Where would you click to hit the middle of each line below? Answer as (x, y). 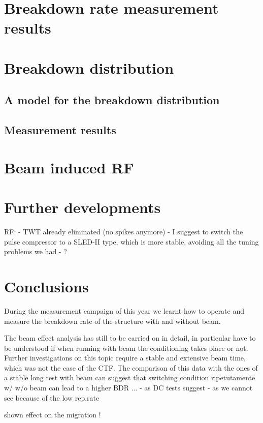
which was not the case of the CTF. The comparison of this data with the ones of (131, 367)
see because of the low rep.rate (52, 397)
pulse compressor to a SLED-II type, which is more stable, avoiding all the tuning (131, 241)
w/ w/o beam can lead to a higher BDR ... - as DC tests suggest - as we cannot (128, 388)
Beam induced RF (69, 167)
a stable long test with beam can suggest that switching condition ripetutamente (130, 377)
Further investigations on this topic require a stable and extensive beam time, (125, 358)
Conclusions (46, 286)
